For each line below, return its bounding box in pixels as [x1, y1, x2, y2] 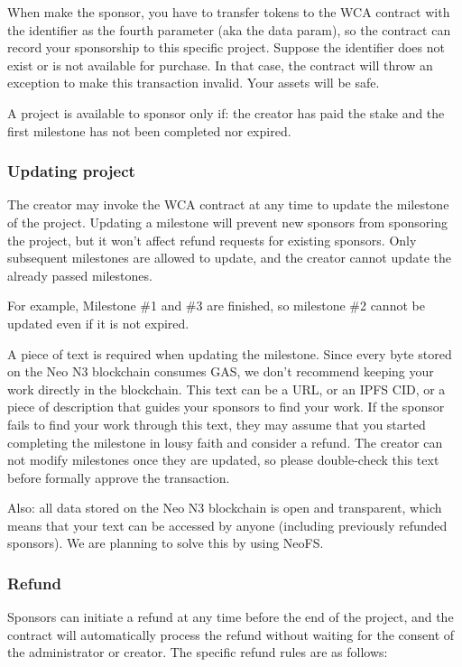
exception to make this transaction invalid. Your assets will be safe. [7, 73, 380, 92]
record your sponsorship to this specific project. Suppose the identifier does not [7, 38, 445, 57]
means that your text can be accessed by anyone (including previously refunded [7, 515, 448, 534]
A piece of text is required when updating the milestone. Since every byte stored [7, 344, 452, 363]
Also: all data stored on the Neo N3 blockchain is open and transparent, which [7, 498, 442, 517]
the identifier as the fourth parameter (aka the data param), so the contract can [7, 20, 451, 39]
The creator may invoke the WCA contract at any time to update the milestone [7, 195, 449, 214]
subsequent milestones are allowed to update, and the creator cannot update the [7, 248, 451, 267]
